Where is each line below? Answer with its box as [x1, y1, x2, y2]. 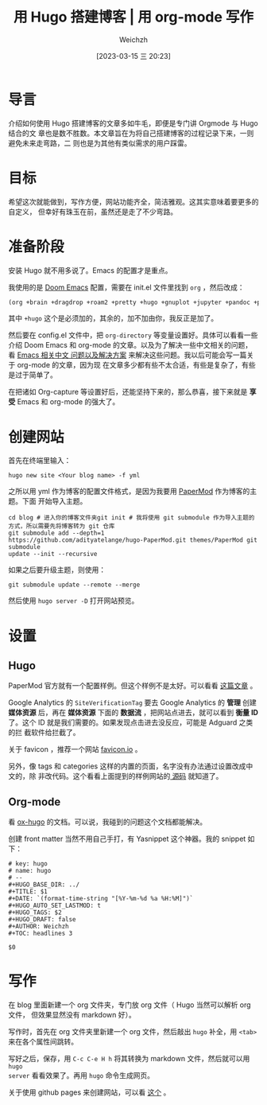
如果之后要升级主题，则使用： [8, 565, 106, 574]
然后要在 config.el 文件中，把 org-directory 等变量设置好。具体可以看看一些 [8, 330, 258, 340]
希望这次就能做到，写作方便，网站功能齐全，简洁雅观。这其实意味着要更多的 [8, 196, 259, 206]
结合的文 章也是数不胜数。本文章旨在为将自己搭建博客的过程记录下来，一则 [8, 128, 254, 138]
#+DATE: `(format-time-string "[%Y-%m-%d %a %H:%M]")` [8, 895, 194, 903]
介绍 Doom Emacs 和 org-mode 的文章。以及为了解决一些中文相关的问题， [8, 340, 253, 350]
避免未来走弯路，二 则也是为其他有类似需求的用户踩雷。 [8, 138, 192, 148]
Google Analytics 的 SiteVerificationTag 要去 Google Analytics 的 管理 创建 [8, 698, 257, 707]
